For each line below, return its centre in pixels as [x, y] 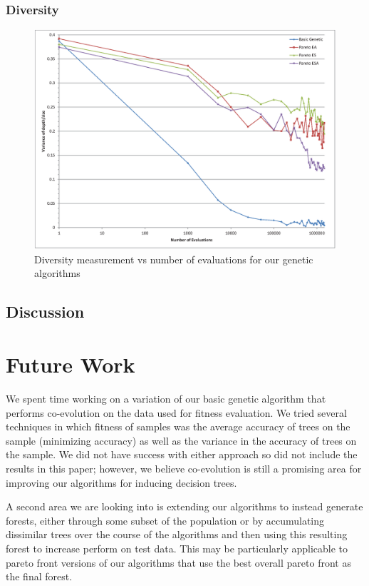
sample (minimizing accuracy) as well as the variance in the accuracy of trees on [181, 440]
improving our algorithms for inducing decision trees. [121, 482]
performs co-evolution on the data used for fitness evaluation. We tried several [176, 412]
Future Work [71, 364]
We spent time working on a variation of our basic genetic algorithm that [166, 398]
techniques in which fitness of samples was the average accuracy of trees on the [178, 426]
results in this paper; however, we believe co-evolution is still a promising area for [184, 468]
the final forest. [39, 576]
